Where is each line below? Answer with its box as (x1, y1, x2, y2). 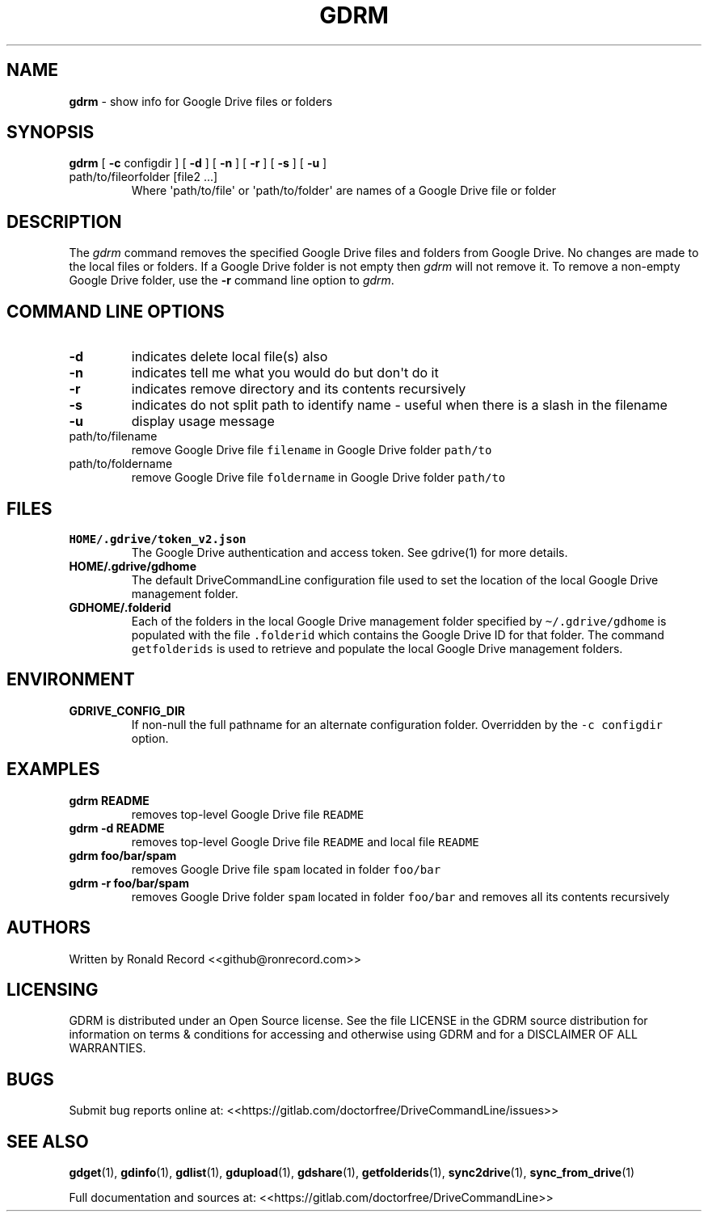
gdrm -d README (69, 820, 165, 835)
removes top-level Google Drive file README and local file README (131, 834, 479, 849)
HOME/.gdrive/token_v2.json (69, 532, 247, 546)
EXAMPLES (6, 759, 100, 780)
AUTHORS (6, 917, 91, 938)
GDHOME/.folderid (69, 600, 171, 614)
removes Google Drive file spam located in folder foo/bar (131, 862, 441, 876)
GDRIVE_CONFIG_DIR (69, 703, 186, 718)
